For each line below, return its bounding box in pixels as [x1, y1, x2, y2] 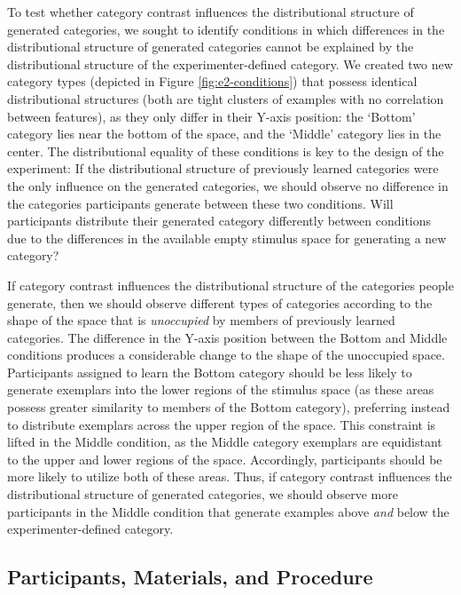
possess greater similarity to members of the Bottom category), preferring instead [7, 398, 450, 416]
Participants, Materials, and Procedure [7, 563, 373, 591]
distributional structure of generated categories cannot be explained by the [7, 37, 414, 56]
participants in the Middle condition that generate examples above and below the [7, 502, 449, 520]
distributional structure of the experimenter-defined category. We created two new [7, 54, 453, 73]
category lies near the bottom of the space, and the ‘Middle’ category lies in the [7, 124, 441, 143]
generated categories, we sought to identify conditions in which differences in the [7, 20, 445, 38]
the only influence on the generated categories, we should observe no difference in [7, 176, 449, 194]
